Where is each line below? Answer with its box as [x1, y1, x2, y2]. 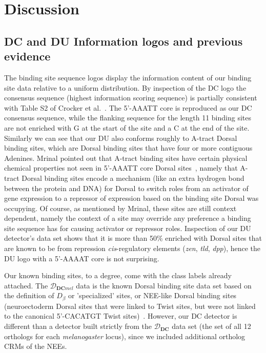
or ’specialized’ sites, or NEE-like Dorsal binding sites [68, 290, 237, 301]
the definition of [4, 290, 54, 301]
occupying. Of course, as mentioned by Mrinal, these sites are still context [4, 202, 237, 213]
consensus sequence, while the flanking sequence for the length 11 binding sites [4, 112, 252, 123]
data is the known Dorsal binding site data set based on [76, 280, 252, 290]
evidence [4, 48, 51, 64]
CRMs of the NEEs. [4, 341, 67, 351]
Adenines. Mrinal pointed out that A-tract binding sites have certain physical [4, 152, 248, 163]
